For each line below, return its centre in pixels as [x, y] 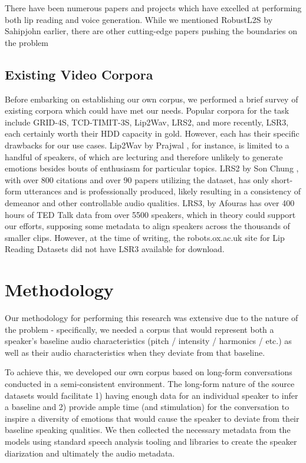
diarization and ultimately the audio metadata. [90, 453]
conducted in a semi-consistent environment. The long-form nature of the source [150, 383]
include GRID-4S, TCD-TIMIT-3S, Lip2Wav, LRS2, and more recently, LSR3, [147, 122]
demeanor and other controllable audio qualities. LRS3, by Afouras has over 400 [150, 202]
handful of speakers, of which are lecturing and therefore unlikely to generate [144, 156]
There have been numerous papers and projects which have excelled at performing [153, 8]
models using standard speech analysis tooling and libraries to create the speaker [151, 441]
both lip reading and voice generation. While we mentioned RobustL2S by [139, 19]
